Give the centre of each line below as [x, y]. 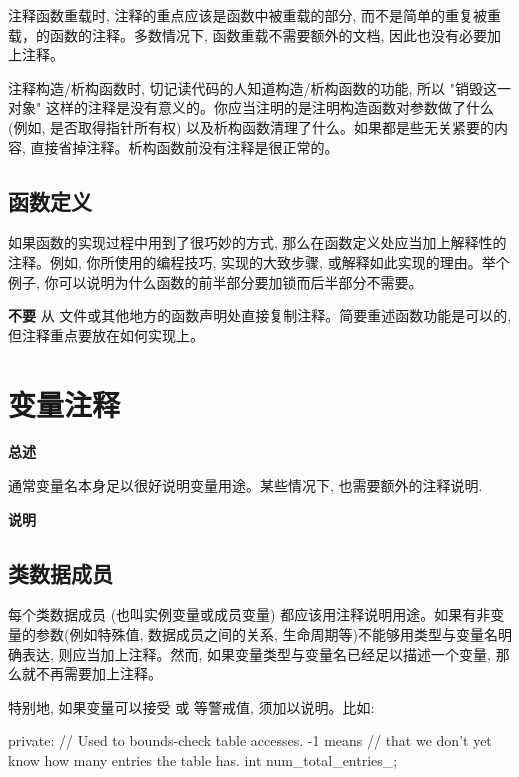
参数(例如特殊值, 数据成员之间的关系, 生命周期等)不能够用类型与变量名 [266, 634]
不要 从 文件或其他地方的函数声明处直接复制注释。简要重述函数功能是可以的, [260, 315]
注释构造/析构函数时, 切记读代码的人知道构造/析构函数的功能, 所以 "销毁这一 [260, 87]
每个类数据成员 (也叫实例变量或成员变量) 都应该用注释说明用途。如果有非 [249, 614]
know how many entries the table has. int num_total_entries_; [203, 760]
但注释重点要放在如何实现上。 [106, 334]
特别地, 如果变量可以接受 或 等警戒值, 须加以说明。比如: [191, 706]
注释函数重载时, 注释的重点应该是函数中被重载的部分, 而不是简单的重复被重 [255, 15]
